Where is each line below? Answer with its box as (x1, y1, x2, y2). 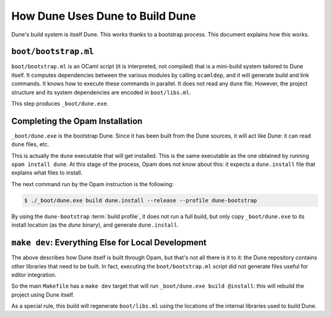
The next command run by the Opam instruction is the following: (11, 180, 174, 187)
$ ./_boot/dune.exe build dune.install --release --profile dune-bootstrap (24, 197, 257, 204)
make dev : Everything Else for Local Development (11, 237, 207, 248)
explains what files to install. (11, 169, 83, 176)
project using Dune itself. (11, 291, 75, 298)
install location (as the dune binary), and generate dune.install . (11, 221, 179, 229)
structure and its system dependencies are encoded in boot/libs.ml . (11, 88, 191, 96)
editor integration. (11, 271, 56, 278)
